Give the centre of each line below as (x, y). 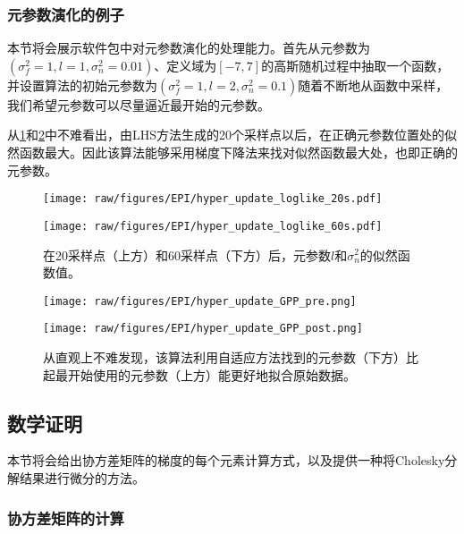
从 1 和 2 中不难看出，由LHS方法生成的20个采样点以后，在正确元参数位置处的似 (232, 135)
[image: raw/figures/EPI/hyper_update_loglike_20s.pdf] (213, 199)
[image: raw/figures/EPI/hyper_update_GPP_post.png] (203, 329)
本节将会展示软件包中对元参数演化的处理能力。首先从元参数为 (189, 48)
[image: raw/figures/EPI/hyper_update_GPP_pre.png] (200, 301)
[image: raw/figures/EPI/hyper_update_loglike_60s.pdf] (213, 226)
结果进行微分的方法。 (82, 477)
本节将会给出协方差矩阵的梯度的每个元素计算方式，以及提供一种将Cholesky (226, 460)
